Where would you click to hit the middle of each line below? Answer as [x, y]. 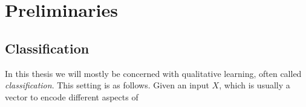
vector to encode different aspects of [72, 96]
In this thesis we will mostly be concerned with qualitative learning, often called [153, 73]
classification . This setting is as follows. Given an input [107, 85]
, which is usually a [255, 85]
